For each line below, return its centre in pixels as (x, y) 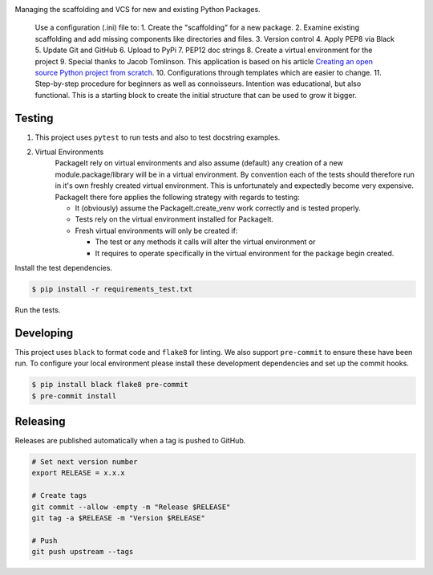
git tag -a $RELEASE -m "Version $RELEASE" (119, 518)
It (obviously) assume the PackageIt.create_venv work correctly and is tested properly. (218, 208)
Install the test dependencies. (63, 267)
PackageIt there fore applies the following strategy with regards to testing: (177, 197)
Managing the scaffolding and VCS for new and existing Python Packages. (138, 9)
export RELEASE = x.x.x (79, 473)
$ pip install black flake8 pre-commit (110, 385)
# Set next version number (85, 462)
